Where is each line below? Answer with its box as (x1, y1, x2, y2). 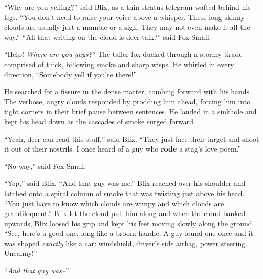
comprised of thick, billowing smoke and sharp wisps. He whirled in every (4, 58, 234, 69)
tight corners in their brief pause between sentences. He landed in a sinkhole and (4, 106, 257, 117)
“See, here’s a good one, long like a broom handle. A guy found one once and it (4, 228, 253, 239)
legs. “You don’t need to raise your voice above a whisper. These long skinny (4, 11, 245, 22)
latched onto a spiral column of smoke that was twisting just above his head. (4, 187, 245, 198)
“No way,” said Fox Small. (4, 160, 86, 171)
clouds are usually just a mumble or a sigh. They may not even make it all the (4, 22, 250, 32)
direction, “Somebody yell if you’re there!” (4, 69, 137, 79)
